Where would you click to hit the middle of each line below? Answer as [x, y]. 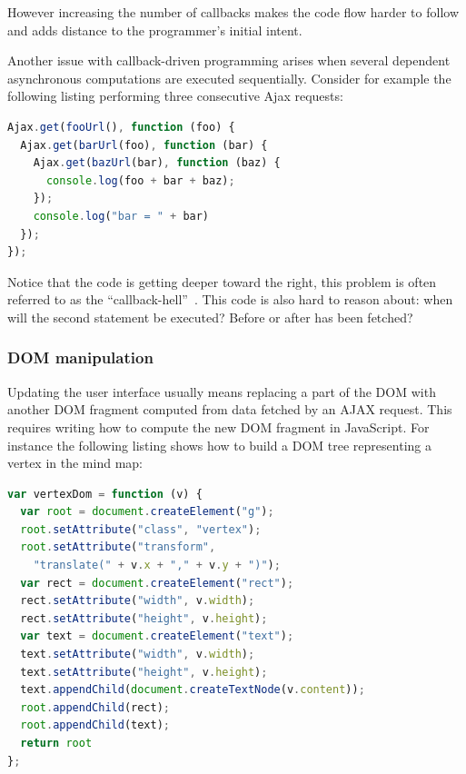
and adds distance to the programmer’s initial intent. [155, 30]
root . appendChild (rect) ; [95, 707]
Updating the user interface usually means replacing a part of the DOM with [222, 391]
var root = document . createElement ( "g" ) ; [147, 512]
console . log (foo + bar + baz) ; [140, 180]
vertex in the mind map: [75, 463]
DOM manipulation [80, 357]
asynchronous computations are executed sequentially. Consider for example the [229, 78]
